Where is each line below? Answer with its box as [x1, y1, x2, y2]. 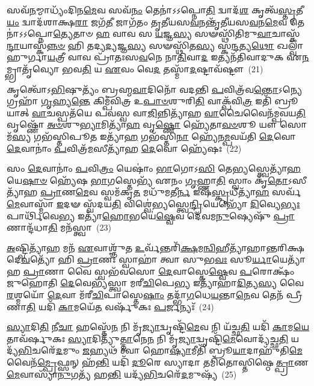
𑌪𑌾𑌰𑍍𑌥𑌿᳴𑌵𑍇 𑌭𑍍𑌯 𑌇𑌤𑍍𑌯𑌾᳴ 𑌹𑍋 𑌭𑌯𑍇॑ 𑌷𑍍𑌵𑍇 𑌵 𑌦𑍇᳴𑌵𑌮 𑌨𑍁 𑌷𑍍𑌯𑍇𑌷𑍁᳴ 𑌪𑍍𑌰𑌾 [7, 209, 295, 222]
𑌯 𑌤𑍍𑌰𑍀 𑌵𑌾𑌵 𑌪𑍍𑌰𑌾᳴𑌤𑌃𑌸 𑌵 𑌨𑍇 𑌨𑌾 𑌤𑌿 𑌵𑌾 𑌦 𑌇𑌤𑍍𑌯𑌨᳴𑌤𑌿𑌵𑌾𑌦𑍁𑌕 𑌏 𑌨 [47, 51, 309, 63]
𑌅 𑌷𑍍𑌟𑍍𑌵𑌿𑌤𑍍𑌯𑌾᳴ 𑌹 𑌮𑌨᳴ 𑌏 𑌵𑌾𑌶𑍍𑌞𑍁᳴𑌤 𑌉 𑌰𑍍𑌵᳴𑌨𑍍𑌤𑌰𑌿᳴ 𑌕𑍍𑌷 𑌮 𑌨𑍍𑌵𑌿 [7, 241, 216, 254]
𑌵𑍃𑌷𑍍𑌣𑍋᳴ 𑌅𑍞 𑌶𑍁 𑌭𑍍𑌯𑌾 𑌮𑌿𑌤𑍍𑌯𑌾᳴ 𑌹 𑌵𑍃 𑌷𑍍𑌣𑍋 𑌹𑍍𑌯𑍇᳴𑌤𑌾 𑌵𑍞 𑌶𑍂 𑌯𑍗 [7, 118, 277, 131]
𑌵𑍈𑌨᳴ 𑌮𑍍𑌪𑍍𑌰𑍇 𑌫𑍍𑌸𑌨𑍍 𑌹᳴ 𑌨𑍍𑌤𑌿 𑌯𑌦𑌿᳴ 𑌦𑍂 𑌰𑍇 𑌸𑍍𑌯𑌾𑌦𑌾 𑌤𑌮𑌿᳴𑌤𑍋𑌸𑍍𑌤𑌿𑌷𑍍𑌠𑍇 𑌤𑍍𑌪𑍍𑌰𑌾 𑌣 [7, 356, 309, 369]
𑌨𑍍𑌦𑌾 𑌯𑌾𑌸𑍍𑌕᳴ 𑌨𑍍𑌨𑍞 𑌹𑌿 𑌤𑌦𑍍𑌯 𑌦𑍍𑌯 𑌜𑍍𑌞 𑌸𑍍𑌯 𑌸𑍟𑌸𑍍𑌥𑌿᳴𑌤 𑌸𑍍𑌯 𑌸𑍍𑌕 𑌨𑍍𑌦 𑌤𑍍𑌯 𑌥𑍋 [7, 39, 274, 51]
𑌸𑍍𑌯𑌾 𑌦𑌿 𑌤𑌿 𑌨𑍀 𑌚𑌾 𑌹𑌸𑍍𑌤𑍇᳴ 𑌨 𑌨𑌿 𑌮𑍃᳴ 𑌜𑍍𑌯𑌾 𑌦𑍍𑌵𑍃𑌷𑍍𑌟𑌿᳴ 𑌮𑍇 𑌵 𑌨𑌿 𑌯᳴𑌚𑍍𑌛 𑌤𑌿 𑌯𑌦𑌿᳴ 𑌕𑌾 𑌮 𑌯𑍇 [7, 320, 309, 333]
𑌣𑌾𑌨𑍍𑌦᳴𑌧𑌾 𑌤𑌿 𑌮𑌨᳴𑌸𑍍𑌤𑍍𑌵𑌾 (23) [7, 221, 111, 234]
